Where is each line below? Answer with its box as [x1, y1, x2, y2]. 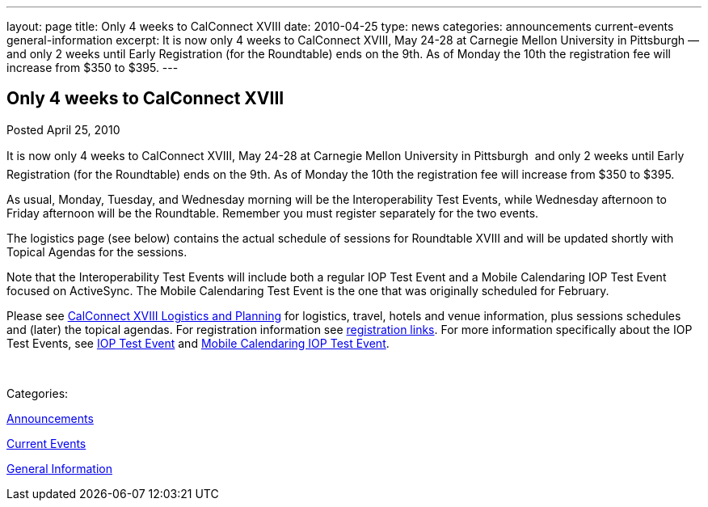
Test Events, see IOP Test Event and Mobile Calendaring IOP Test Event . [6, 336, 390, 350]
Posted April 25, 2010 [6, 122, 120, 137]
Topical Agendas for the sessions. [6, 244, 188, 259]
